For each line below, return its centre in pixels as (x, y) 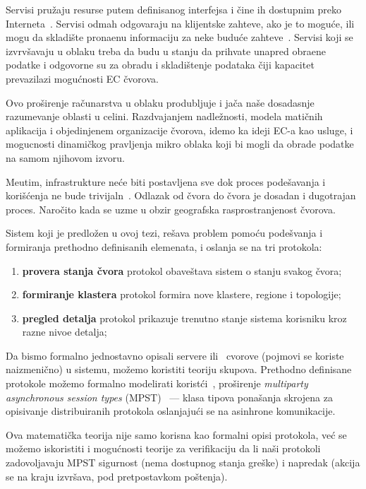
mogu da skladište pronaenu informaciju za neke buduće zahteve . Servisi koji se (179, 37)
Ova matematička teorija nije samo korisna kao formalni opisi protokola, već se (176, 434)
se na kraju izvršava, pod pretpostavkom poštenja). (117, 476)
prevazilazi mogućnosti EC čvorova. (82, 78)
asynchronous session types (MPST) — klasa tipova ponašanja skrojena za (169, 397)
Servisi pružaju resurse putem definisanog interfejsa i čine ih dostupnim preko (173, 9)
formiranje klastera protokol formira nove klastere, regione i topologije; (182, 294)
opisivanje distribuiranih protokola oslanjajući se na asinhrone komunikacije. (171, 411)
